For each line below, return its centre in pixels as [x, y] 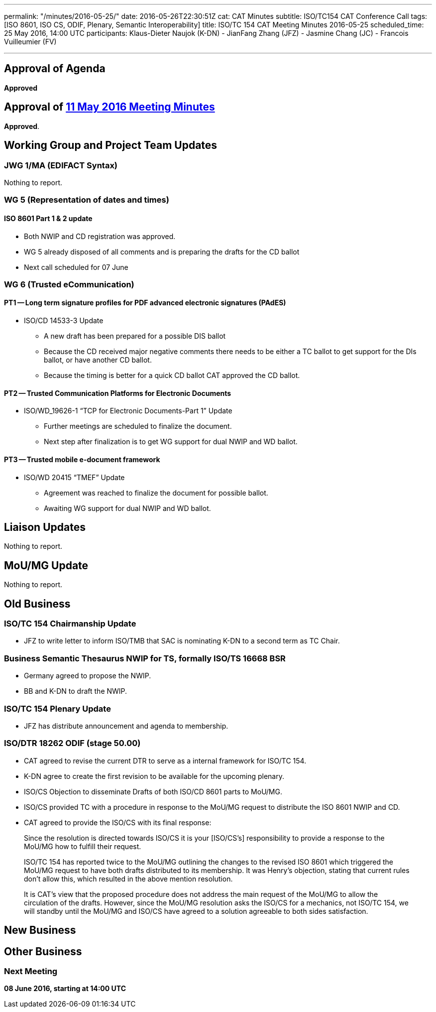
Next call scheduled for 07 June [76, 267]
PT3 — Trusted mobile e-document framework [82, 459]
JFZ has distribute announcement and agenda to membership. [126, 726]
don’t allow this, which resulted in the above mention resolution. [128, 879]
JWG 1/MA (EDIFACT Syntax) [61, 165]
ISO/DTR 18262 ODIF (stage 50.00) [72, 743]
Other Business [43, 951]
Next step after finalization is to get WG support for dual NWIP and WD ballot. [171, 442]
